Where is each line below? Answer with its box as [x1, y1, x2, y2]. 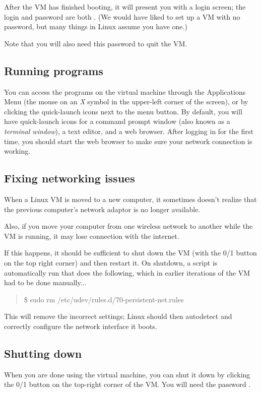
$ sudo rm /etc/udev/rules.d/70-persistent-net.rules [24, 294, 184, 304]
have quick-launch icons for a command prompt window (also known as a [4, 116, 230, 126]
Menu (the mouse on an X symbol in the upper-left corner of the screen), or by [4, 96, 248, 107]
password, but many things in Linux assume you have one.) [4, 21, 187, 32]
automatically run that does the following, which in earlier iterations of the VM [4, 267, 250, 278]
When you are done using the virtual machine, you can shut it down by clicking [4, 369, 250, 379]
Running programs [4, 62, 103, 78]
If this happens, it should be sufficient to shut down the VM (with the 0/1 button [4, 247, 257, 258]
